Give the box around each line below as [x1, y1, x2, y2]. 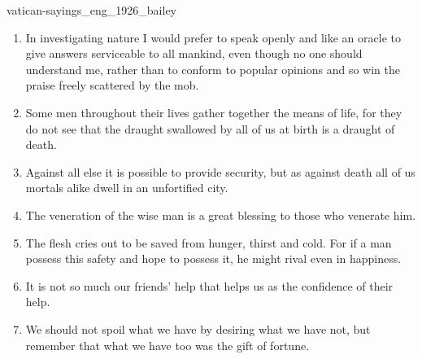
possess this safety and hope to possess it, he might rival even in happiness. [25, 250, 402, 267]
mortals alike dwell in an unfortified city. [25, 179, 228, 196]
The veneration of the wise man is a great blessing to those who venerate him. [25, 206, 415, 223]
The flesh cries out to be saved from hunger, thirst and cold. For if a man [25, 234, 392, 251]
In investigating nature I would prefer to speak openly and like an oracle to [25, 28, 401, 46]
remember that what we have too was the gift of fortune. [25, 336, 310, 353]
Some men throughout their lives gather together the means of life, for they [25, 103, 402, 120]
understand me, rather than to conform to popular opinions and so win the [25, 60, 400, 77]
